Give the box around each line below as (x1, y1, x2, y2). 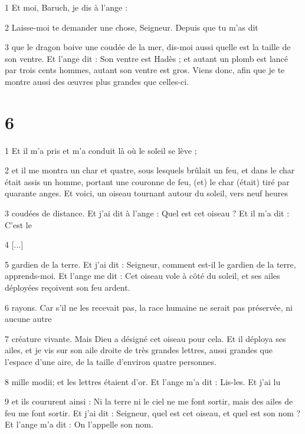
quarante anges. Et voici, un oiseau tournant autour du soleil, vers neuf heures (5, 187, 288, 199)
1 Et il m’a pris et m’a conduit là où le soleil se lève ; (5, 144, 197, 156)
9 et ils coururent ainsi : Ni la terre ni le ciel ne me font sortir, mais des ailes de (5, 395, 293, 407)
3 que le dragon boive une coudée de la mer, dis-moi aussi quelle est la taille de (5, 41, 291, 53)
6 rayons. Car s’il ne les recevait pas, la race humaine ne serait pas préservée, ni (5, 301, 293, 313)
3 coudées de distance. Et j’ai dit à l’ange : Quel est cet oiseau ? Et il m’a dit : (5, 207, 290, 219)
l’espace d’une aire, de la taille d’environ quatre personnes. (5, 356, 217, 367)
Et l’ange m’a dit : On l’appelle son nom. (5, 418, 153, 430)
